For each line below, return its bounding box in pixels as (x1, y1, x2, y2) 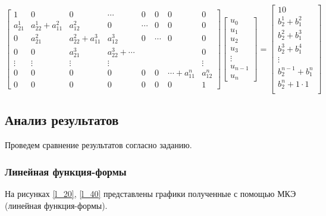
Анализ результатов (5, 111, 119, 129)
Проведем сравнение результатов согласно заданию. (5, 139, 192, 151)
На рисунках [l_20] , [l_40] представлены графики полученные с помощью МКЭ (5, 187, 296, 200)
